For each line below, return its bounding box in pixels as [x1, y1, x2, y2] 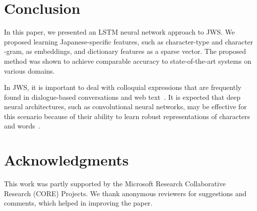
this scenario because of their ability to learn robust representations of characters [4, 111, 250, 121]
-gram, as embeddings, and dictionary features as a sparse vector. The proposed [4, 46, 246, 56]
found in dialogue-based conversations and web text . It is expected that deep [4, 91, 241, 102]
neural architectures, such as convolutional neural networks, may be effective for [4, 101, 247, 112]
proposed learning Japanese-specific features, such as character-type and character [4, 36, 253, 46]
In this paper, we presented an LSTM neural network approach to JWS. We [4, 27, 235, 37]
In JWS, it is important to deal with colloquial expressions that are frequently [4, 82, 242, 92]
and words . [4, 121, 41, 131]
